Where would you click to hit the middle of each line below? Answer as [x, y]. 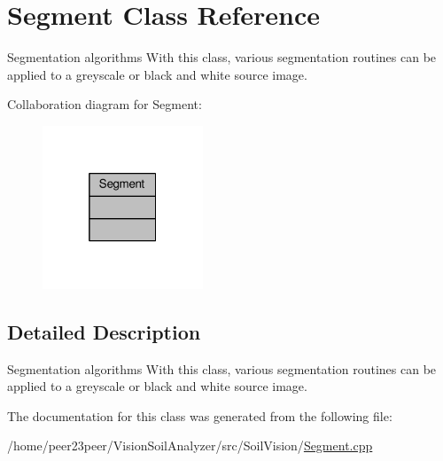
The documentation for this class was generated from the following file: [200, 415]
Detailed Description [104, 331]
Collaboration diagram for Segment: [105, 104]
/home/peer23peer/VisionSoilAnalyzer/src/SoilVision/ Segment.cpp [190, 445]
